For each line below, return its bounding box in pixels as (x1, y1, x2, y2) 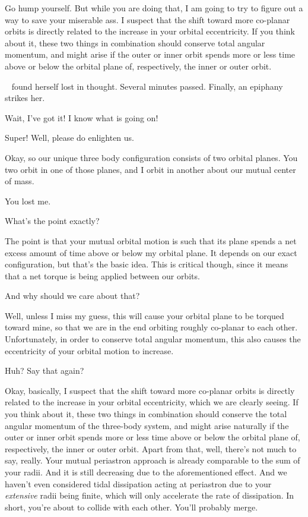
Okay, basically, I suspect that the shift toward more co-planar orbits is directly (5, 384, 295, 396)
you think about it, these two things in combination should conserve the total (5, 408, 287, 420)
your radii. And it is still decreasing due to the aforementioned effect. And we (5, 466, 287, 478)
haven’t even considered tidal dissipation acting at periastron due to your (5, 477, 272, 490)
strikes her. (5, 92, 45, 104)
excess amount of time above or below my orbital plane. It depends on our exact (5, 246, 297, 258)
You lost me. (5, 194, 51, 207)
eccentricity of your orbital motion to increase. (5, 344, 174, 357)
